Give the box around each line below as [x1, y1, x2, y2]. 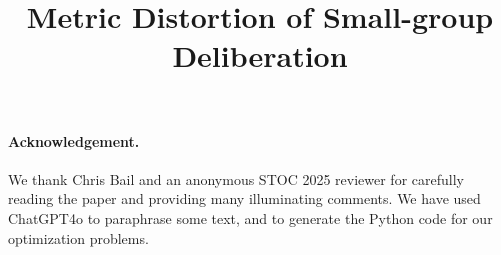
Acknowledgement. [8, 130, 140, 151]
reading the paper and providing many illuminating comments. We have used [8, 188, 481, 209]
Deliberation [172, 35, 348, 76]
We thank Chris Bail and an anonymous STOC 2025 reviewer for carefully [8, 168, 464, 189]
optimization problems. [8, 227, 149, 248]
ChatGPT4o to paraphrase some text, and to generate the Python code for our [8, 207, 493, 228]
